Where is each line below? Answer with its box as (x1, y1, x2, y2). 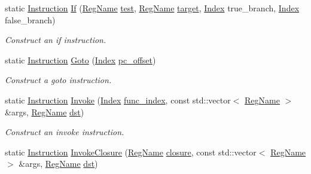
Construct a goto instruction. (5, 74, 112, 86)
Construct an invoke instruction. (5, 126, 124, 138)
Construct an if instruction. (5, 33, 106, 46)
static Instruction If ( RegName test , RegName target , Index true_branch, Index (5, 2, 300, 14)
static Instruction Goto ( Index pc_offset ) (5, 53, 156, 66)
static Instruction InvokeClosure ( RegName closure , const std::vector (5, 145, 257, 158)
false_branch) (5, 13, 56, 26)
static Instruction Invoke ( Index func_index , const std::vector (5, 93, 231, 106)
